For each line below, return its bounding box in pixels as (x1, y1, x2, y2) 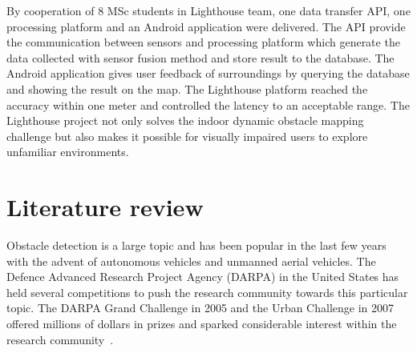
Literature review (6, 191, 204, 223)
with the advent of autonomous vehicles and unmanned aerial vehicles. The (6, 252, 376, 269)
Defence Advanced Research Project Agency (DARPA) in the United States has (6, 268, 399, 285)
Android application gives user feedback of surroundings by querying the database (6, 65, 410, 82)
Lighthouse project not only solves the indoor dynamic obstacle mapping (6, 112, 364, 129)
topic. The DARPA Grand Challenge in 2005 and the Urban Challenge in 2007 (6, 299, 395, 316)
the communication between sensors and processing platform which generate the (6, 34, 400, 50)
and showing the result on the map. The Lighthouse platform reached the (6, 80, 368, 97)
